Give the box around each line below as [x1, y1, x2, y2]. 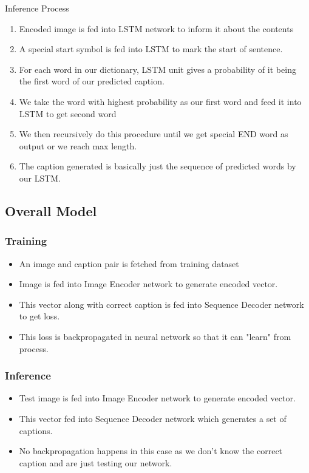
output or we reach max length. [19, 139, 137, 152]
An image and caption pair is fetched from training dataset [19, 257, 239, 270]
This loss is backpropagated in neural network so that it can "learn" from [19, 330, 291, 342]
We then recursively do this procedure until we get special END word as [19, 128, 288, 140]
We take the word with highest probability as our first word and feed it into [19, 95, 302, 107]
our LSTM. [19, 171, 61, 184]
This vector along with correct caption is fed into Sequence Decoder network [19, 298, 304, 310]
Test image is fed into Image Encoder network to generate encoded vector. [19, 392, 296, 404]
